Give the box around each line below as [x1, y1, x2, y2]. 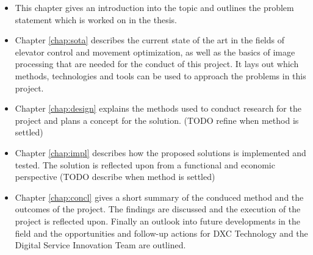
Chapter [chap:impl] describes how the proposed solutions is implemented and [15, 146, 306, 159]
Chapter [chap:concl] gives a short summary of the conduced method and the [15, 190, 304, 203]
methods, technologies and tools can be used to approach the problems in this [15, 69, 306, 82]
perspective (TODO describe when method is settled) [15, 170, 215, 183]
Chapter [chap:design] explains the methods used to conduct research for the [15, 102, 301, 115]
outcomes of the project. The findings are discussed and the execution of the [15, 203, 301, 215]
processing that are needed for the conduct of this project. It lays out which [15, 57, 299, 70]
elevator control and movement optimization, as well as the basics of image [15, 45, 295, 58]
